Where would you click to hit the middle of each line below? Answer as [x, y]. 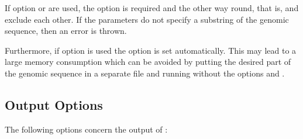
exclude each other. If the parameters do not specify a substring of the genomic [147, 19]
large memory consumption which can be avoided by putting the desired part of [148, 62]
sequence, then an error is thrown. [66, 31]
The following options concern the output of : [86, 129]
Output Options [54, 104]
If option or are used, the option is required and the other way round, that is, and [152, 8]
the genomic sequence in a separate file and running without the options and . [145, 73]
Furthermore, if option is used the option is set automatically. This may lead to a [151, 50]
